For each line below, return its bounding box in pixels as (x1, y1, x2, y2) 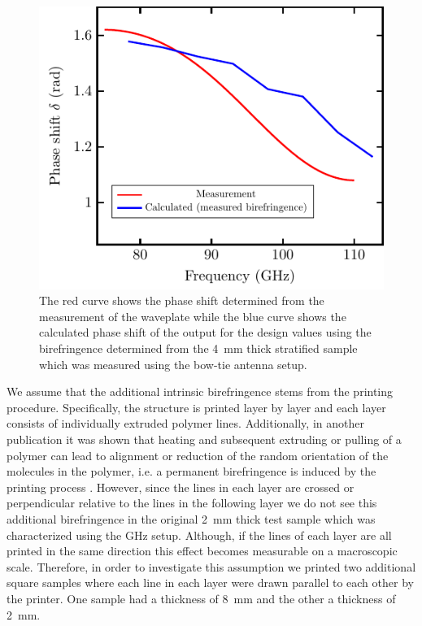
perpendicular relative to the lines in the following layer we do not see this (7, 494, 377, 511)
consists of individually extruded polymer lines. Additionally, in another (7, 415, 364, 432)
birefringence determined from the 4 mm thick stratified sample (39, 340, 358, 357)
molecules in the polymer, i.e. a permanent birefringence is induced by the (7, 463, 376, 480)
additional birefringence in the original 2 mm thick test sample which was (7, 511, 376, 527)
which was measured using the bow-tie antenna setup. (39, 355, 307, 372)
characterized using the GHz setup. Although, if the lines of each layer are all (7, 526, 392, 543)
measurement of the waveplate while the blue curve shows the (39, 307, 346, 324)
